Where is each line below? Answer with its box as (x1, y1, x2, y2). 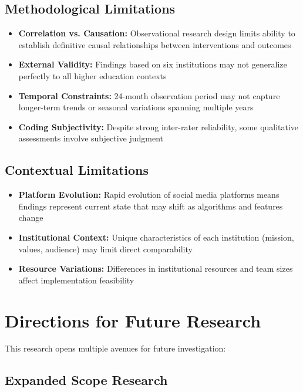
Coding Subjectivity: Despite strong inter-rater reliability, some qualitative (18, 120, 299, 133)
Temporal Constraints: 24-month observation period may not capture (18, 89, 280, 102)
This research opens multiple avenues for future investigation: (5, 342, 226, 354)
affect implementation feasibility (18, 273, 134, 286)
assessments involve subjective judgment (18, 132, 163, 144)
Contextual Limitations (5, 161, 149, 179)
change (18, 211, 43, 224)
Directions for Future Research (5, 308, 261, 332)
